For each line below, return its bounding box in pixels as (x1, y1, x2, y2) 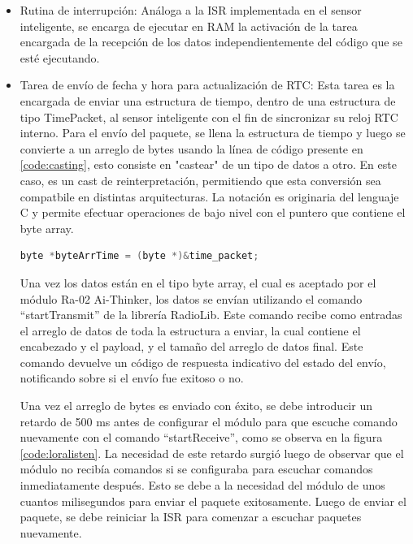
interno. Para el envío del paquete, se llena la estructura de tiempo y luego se (20, 124, 406, 141)
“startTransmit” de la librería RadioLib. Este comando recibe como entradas (20, 306, 402, 323)
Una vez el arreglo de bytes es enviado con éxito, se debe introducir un (20, 397, 372, 414)
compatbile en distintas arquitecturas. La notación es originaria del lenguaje (20, 188, 399, 205)
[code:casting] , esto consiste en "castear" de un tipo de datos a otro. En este (20, 156, 397, 173)
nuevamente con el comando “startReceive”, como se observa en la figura (20, 429, 383, 446)
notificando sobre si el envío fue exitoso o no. (20, 369, 244, 386)
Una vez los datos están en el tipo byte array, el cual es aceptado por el (20, 274, 376, 291)
